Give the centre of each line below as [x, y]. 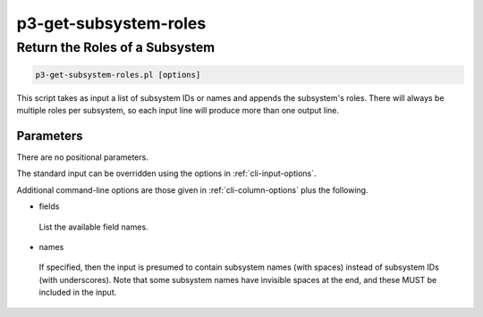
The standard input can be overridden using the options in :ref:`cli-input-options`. [166, 173]
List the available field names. [93, 227]
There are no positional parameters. [83, 157]
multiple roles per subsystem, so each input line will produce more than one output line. [178, 111]
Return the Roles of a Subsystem [115, 47]
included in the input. [78, 292]
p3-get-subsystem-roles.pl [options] [118, 75]
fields [49, 206]
